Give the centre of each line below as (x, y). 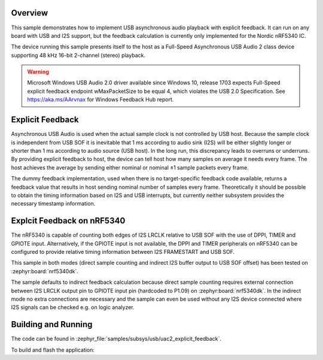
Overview (30, 13)
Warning (38, 72)
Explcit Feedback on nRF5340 (68, 221)
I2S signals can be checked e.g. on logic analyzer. (73, 307)
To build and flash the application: (53, 350)
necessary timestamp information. (53, 204)
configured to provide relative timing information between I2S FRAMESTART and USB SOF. (123, 252)
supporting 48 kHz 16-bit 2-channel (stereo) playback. (78, 55)
